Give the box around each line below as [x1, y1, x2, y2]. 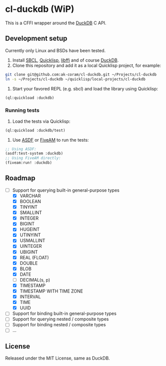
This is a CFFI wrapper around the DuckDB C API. [5, 20, 107, 26]
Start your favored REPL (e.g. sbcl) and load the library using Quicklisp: [12, 85, 158, 91]
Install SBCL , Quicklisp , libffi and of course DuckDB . [12, 57, 119, 63]
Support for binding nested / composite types [12, 322, 106, 328]
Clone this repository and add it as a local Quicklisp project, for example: [12, 62, 162, 68]
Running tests [5, 107, 40, 114]
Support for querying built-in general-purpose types [12, 187, 120, 193]
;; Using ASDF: [5, 146, 37, 151]
